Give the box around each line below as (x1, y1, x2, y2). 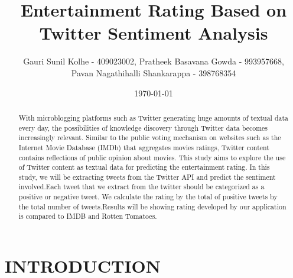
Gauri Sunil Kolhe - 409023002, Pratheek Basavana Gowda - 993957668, (23, 55, 284, 67)
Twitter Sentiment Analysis (39, 21, 268, 45)
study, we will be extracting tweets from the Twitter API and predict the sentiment (18, 172, 276, 182)
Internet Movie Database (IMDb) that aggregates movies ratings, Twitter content (18, 142, 269, 152)
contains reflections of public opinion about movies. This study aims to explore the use (18, 152, 286, 162)
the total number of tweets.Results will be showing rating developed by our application (18, 201, 287, 211)
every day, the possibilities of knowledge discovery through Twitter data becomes (18, 122, 268, 132)
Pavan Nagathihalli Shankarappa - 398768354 (71, 66, 236, 79)
